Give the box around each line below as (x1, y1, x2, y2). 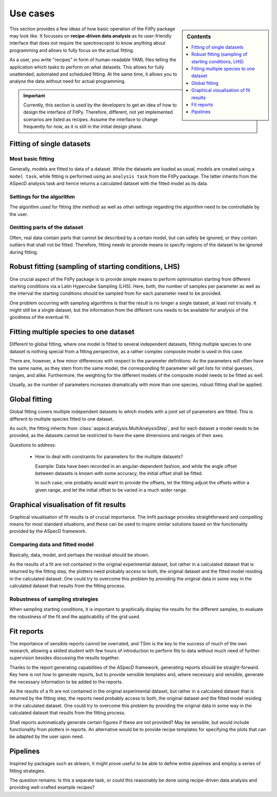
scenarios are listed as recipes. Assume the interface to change (23, 116, 159, 122)
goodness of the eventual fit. (9, 314, 70, 320)
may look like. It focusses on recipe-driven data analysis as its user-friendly (9, 32, 172, 39)
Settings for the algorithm (9, 193, 75, 200)
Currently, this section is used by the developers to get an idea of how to (23, 102, 177, 108)
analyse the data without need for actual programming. (9, 78, 126, 84)
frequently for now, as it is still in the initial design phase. (23, 123, 143, 130)
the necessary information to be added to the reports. (9, 679, 123, 685)
